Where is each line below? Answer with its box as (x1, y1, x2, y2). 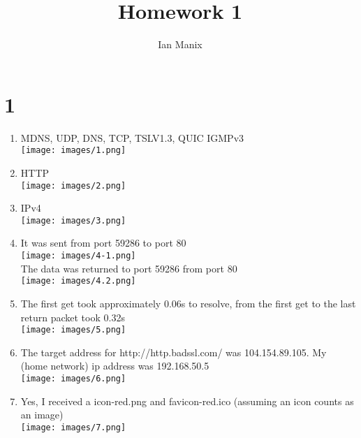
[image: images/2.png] (20, 180, 126, 191)
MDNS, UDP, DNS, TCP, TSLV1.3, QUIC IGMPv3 (20, 130, 244, 145)
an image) (20, 407, 64, 422)
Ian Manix (158, 37, 202, 52)
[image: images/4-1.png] (20, 251, 136, 261)
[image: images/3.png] (20, 215, 126, 226)
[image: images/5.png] (20, 325, 126, 335)
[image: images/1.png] (20, 145, 126, 156)
